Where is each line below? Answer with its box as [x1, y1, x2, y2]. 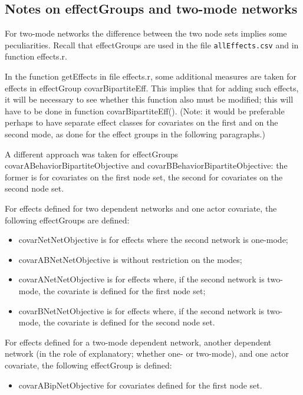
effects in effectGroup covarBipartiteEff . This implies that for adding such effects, [5, 81, 299, 94]
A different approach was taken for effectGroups [5, 147, 178, 160]
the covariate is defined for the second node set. [43, 316, 215, 328]
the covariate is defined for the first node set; [43, 284, 206, 297]
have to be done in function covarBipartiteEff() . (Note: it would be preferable [5, 104, 285, 117]
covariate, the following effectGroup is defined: [5, 358, 172, 371]
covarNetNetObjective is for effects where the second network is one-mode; [18, 233, 288, 246]
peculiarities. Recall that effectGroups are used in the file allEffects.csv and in [5, 38, 299, 51]
